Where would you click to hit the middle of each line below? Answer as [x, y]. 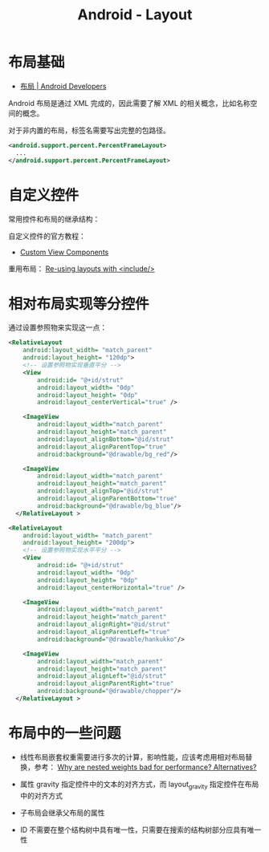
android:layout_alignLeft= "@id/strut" [102, 676]
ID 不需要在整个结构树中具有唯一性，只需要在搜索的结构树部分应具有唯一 [141, 830]
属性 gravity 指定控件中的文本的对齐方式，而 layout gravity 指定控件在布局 [139, 785]
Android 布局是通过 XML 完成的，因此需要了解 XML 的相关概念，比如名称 [129, 103]
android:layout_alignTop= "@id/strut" [100, 491]
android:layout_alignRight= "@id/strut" [104, 625]
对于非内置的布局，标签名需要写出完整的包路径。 [89, 130]
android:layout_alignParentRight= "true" [106, 684]
